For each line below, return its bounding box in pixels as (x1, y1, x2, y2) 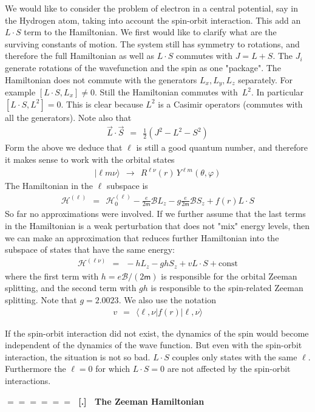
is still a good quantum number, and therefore (136, 141, 308, 154)
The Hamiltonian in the (5, 179, 93, 192)
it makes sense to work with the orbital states (5, 153, 175, 166)
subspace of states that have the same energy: (5, 243, 175, 256)
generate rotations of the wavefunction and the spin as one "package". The (5, 61, 281, 74)
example (5, 86, 36, 98)
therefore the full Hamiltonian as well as (5, 49, 155, 62)
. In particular (251, 86, 304, 98)
